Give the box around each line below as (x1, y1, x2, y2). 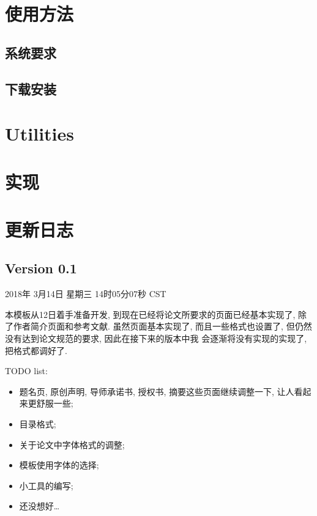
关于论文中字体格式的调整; (19, 438, 125, 451)
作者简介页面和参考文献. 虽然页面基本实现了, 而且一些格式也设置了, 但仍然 (13, 320, 312, 333)
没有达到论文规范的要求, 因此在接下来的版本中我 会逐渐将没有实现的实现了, (5, 332, 307, 345)
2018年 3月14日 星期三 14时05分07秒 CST (5, 287, 166, 300)
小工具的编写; (19, 479, 73, 492)
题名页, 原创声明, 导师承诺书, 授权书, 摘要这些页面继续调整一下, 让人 (19, 385, 294, 397)
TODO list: (5, 364, 48, 377)
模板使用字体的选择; (19, 459, 99, 471)
